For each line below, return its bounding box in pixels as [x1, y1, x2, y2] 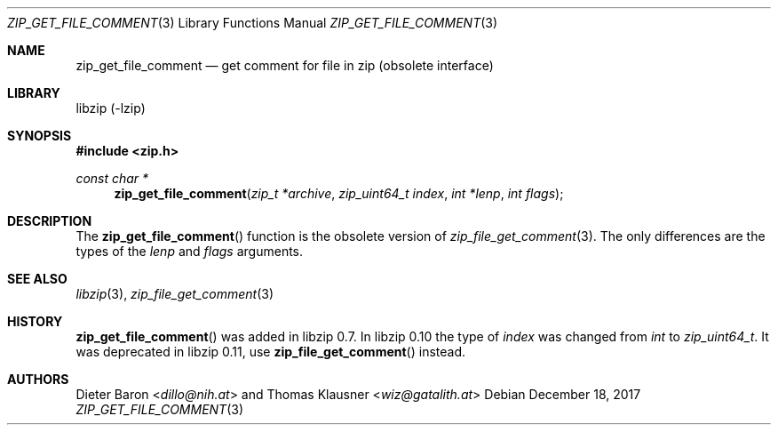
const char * [75, 171, 149, 186]
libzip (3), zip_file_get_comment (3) [75, 286, 274, 301]
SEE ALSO [7, 271, 67, 286]
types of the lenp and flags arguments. [75, 244, 304, 259]
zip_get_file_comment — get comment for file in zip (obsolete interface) [75, 58, 494, 73]
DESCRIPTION [7, 213, 92, 228]
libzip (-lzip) [75, 100, 146, 116]
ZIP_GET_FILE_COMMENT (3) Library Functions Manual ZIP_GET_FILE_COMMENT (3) [7, 15, 498, 30]
